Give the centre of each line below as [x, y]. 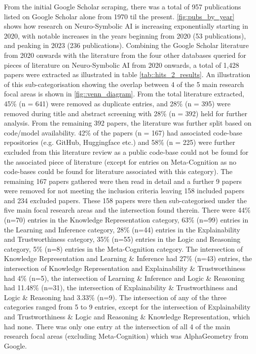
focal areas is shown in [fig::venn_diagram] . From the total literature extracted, [124, 94]
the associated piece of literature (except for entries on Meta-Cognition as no [120, 161]
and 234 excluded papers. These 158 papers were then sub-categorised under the [126, 200]
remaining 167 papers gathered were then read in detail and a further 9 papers [123, 181]
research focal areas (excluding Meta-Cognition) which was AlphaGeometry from [126, 336]
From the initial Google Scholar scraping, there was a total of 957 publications [123, 6]
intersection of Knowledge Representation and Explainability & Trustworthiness [125, 268]
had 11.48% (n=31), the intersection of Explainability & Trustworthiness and [121, 288]
